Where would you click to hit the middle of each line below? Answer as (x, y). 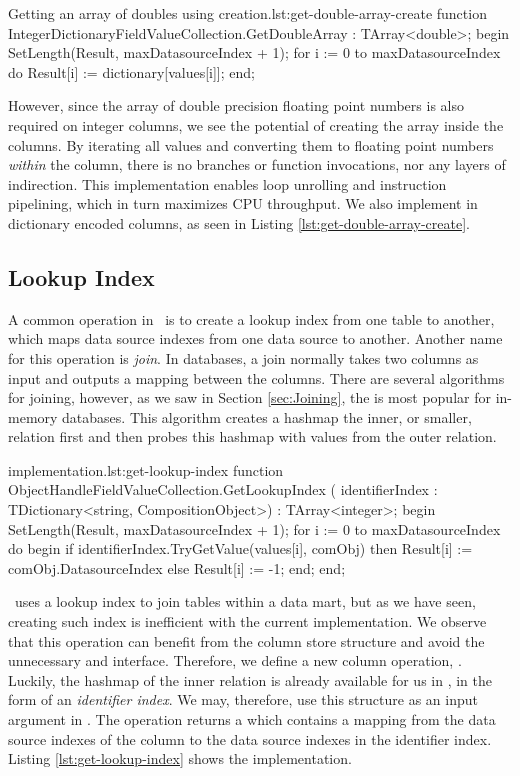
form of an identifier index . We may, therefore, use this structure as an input (243, 699)
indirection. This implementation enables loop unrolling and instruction (227, 183)
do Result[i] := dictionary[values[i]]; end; (131, 71)
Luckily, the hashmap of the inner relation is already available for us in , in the (250, 679)
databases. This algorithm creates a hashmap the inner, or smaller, (267, 416)
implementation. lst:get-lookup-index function (146, 469)
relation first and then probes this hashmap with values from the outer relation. (252, 436)
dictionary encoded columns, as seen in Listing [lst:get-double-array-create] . (239, 222)
